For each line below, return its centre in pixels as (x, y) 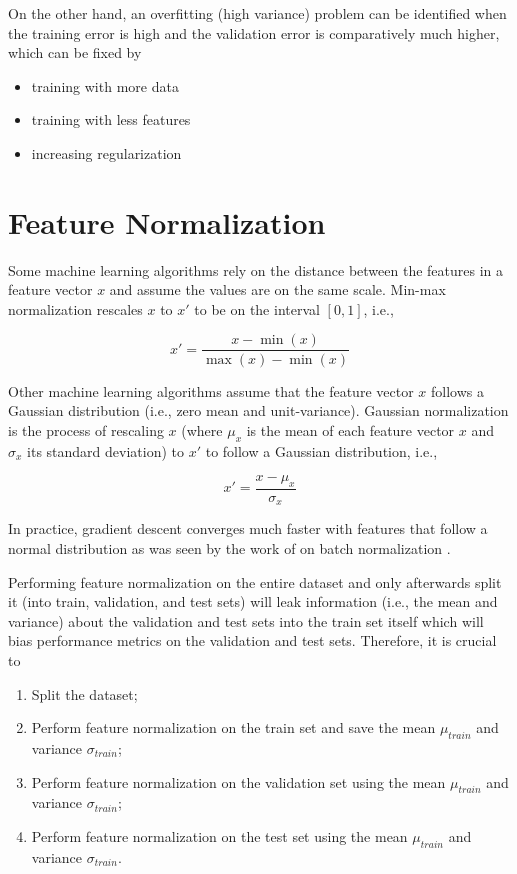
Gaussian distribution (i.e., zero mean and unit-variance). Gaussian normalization (258, 410)
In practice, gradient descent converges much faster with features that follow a (248, 528)
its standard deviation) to (105, 450)
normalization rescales (75, 308)
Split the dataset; (84, 693)
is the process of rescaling (86, 429)
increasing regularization (106, 152)
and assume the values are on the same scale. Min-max (277, 289)
